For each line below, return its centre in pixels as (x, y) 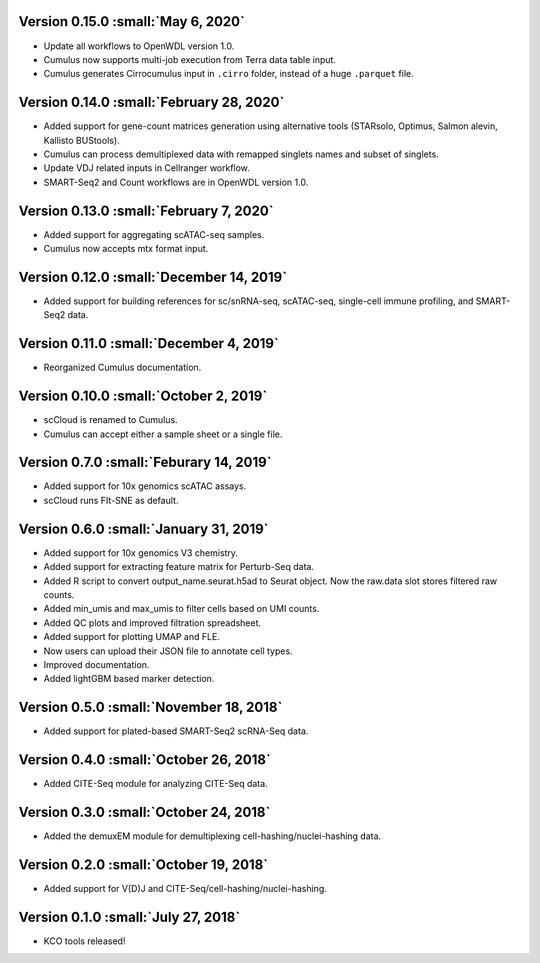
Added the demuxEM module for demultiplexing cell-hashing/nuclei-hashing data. (212, 836)
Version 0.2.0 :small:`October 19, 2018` (143, 864)
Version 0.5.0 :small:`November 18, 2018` (150, 707)
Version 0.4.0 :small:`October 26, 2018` (145, 759)
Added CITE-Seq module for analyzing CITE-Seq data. (156, 784)
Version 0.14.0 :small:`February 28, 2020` (151, 102)
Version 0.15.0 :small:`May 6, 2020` (131, 21)
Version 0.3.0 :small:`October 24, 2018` (144, 811)
